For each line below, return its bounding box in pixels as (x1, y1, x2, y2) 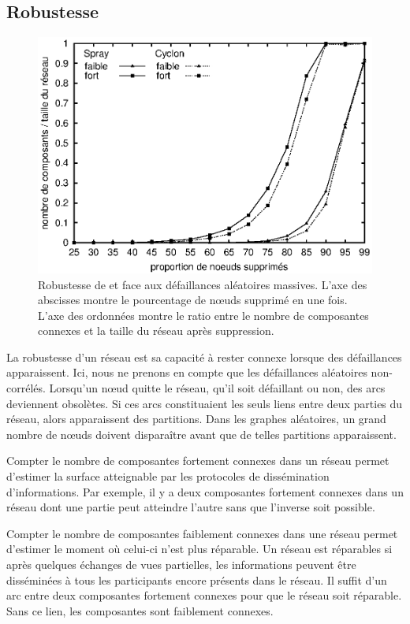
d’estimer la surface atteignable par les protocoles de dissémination (6, 468, 330, 485)
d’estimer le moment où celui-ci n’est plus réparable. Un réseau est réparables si (6, 540, 393, 557)
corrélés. (6, 380, 46, 396)
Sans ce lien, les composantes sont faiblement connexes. (6, 602, 274, 618)
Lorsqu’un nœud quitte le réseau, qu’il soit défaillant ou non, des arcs (49, 380, 386, 396)
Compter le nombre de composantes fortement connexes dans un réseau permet (6, 452, 389, 469)
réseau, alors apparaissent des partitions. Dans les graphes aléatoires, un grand (6, 410, 386, 427)
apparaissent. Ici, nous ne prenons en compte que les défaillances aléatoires (6, 364, 367, 381)
